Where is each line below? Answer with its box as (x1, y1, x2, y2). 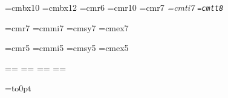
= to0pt (5, 82, 31, 94)
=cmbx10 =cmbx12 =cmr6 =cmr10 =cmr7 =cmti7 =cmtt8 (5, 1, 224, 13)
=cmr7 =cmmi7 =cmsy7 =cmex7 (5, 21, 129, 34)
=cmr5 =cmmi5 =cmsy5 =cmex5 (5, 41, 129, 54)
